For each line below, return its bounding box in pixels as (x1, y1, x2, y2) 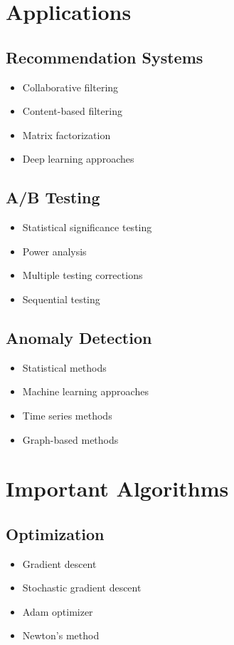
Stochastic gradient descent (22, 580, 142, 595)
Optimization (6, 522, 105, 544)
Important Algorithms (6, 474, 229, 503)
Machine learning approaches (22, 384, 149, 399)
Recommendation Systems (6, 46, 203, 68)
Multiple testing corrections (22, 268, 143, 283)
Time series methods (22, 407, 112, 422)
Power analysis (22, 243, 87, 258)
